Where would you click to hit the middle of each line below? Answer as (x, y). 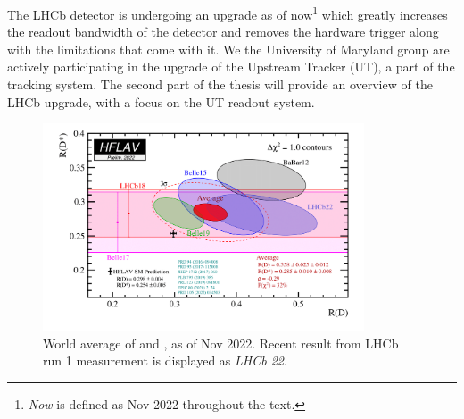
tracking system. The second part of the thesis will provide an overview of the (220, 84)
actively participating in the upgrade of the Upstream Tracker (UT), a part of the (231, 67)
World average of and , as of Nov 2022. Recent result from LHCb (221, 343)
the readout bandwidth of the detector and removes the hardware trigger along (223, 32)
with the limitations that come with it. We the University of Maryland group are (228, 49)
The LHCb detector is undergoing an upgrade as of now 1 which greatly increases (228, 13)
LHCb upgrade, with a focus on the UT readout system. (161, 101)
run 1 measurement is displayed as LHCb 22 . (165, 360)
